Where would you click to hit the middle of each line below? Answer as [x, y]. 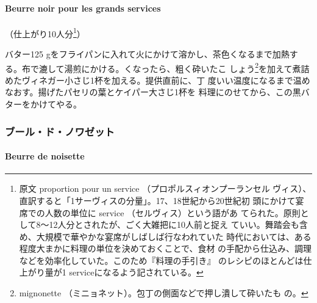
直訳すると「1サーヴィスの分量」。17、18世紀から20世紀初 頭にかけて [157, 200]
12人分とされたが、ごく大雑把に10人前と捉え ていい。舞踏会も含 [178, 225]
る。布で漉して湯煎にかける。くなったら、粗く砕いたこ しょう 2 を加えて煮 [153, 67]
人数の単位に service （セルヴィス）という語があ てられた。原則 [173, 212]
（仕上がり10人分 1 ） [45, 32]
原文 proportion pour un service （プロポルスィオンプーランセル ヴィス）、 [165, 188]
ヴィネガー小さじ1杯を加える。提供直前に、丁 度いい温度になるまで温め [166, 80]
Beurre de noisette [45, 156]
